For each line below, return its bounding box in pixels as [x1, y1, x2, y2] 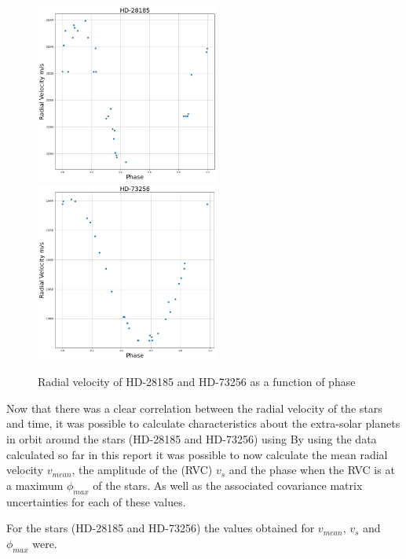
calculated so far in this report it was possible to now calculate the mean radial [6, 446, 388, 462]
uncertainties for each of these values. [6, 493, 186, 509]
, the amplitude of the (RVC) [71, 462, 213, 478]
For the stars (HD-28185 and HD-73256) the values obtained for [6, 520, 315, 536]
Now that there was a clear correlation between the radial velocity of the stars [6, 399, 382, 416]
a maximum [6, 476, 64, 493]
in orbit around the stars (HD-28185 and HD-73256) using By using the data [6, 431, 377, 447]
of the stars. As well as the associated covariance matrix [93, 476, 363, 493]
